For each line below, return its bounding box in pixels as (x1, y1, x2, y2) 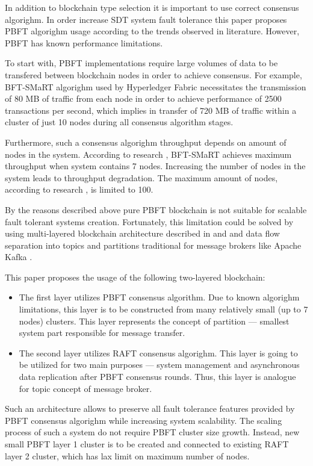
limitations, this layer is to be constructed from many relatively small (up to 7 (19, 303, 308, 315)
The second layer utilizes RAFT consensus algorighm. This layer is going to (19, 346, 298, 359)
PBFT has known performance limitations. (5, 36, 163, 49)
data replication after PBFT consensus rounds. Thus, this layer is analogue (19, 370, 296, 383)
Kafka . (5, 250, 33, 263)
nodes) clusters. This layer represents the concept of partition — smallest (19, 314, 290, 327)
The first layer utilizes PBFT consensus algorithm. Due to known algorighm (19, 291, 300, 303)
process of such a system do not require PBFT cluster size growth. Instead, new (5, 426, 300, 438)
